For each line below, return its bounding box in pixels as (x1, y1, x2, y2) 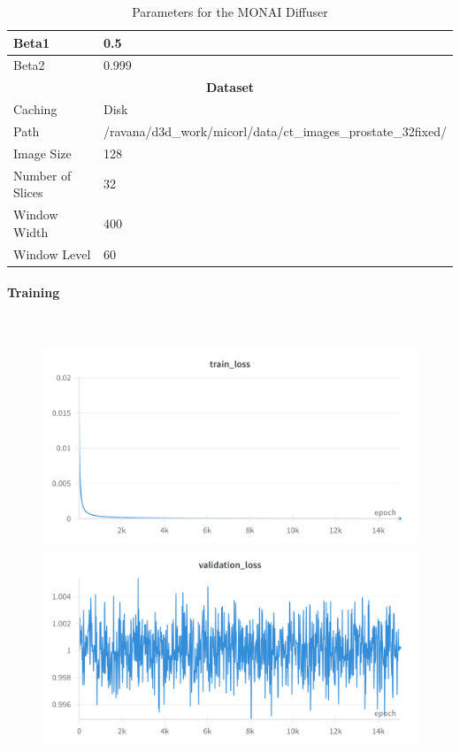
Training (7, 283, 60, 302)
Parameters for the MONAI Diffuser (132, 3, 328, 20)
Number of (13, 165, 72, 184)
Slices (13, 183, 43, 202)
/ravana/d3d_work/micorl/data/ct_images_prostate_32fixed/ (103, 121, 447, 140)
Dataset (205, 78, 255, 96)
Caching (13, 100, 57, 119)
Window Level (13, 244, 91, 263)
